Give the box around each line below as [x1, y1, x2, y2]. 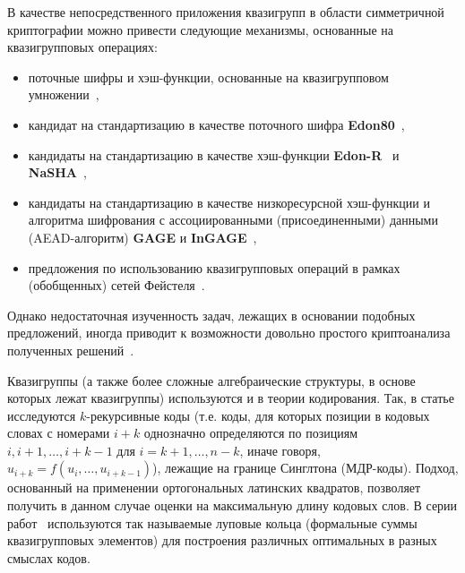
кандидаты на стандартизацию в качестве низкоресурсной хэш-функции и [28, 192, 430, 211]
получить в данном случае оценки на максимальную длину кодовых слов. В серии [7, 496, 458, 515]
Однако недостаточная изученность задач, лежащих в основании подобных [7, 305, 416, 324]
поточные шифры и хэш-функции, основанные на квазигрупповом [28, 67, 389, 86]
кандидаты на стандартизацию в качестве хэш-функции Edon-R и [28, 145, 400, 164]
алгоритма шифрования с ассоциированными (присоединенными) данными [28, 210, 438, 229]
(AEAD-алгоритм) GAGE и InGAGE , [28, 227, 257, 246]
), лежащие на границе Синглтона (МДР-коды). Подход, [152, 458, 459, 477]
